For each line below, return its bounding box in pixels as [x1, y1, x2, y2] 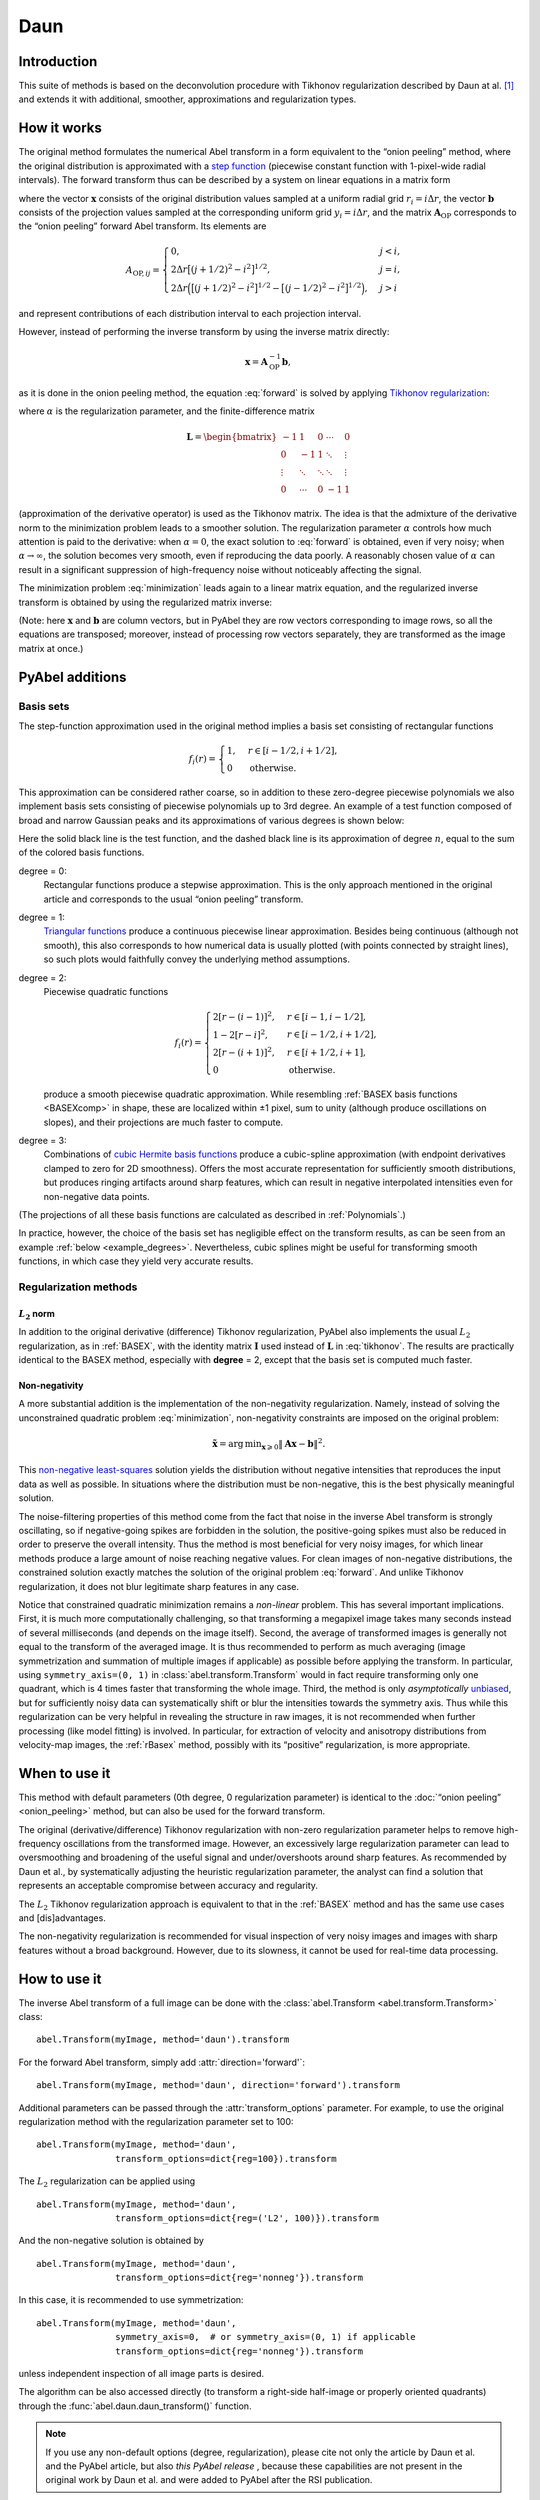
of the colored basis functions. [18, 846, 145, 859]
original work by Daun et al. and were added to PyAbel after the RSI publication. [45, 2474, 373, 2486]
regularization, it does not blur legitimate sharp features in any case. [18, 1580, 300, 1592]
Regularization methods [18, 1280, 138, 1294]
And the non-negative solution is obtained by [18, 2235, 205, 2247]
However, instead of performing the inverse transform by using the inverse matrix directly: [18, 326, 390, 338]
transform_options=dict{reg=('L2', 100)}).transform [115, 2212, 379, 2224]
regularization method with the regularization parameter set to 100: [18, 2115, 294, 2127]
